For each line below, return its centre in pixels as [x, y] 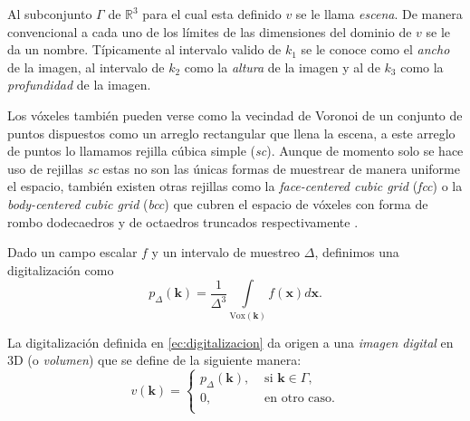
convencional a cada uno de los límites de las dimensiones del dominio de [210, 31]
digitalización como [61, 269]
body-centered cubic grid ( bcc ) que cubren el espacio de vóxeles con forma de [218, 203]
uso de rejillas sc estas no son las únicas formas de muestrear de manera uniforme [234, 168]
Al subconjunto [50, 14]
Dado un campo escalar [72, 252]
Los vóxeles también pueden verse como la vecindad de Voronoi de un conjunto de [235, 115]
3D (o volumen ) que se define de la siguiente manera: [154, 360]
